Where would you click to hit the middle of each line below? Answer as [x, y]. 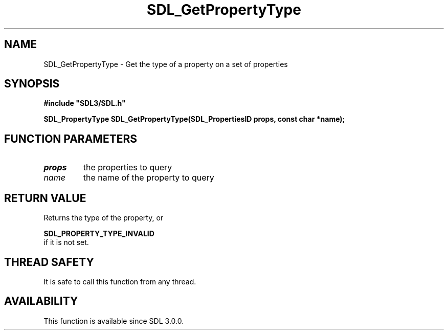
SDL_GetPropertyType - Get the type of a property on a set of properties [166, 64]
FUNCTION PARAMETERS [71, 139]
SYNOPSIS [32, 84]
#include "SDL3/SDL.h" [85, 103]
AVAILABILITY [41, 301]
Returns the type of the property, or [104, 218]
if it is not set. [66, 242]
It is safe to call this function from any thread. [120, 281]
